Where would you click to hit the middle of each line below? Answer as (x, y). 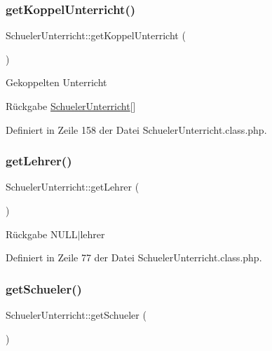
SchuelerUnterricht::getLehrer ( (73, 187)
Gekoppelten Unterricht (56, 82)
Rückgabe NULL (42, 234)
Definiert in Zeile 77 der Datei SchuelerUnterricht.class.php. (134, 257)
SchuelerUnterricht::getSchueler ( (76, 315)
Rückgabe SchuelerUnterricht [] (71, 106)
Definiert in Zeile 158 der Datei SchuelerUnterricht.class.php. (136, 129)
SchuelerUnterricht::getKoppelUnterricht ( (96, 35)
